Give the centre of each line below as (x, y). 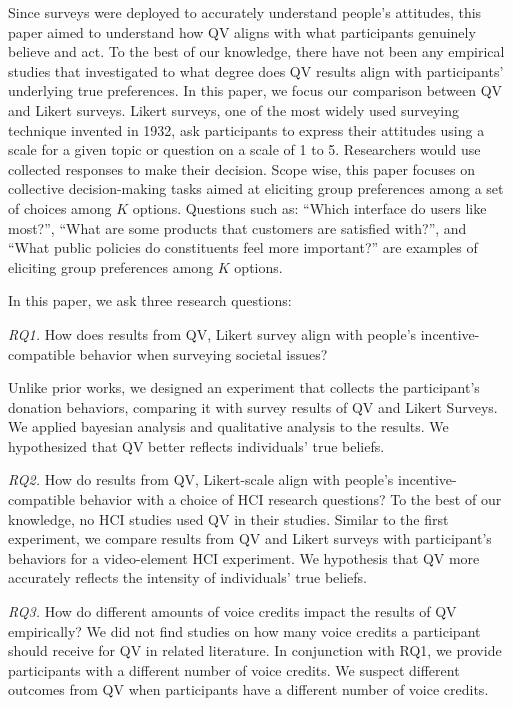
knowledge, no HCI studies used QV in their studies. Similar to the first (228, 518)
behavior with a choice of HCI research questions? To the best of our (290, 499)
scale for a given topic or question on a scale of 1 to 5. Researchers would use (244, 149)
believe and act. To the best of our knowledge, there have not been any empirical (256, 51)
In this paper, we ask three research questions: (150, 300)
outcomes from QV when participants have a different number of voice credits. (248, 689)
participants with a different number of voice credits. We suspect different (234, 669)
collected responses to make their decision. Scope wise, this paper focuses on (241, 168)
